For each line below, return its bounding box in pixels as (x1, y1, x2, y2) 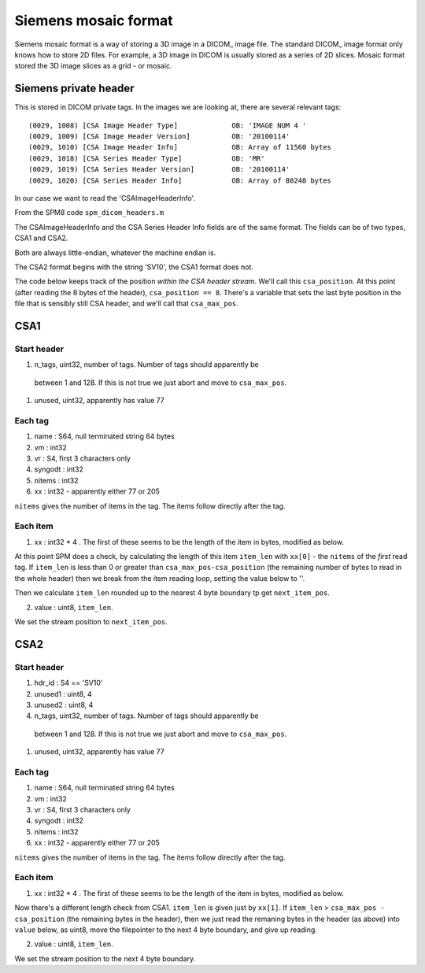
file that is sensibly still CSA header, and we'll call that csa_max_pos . (14, 299, 239, 309)
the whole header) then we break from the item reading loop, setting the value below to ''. (14, 573, 305, 583)
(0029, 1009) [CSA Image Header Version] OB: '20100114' (28, 132, 290, 141)
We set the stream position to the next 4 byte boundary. (14, 953, 196, 964)
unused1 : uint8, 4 (34, 689, 92, 698)
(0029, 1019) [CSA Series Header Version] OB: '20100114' (28, 165, 290, 174)
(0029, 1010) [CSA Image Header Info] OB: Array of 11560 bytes (28, 142, 332, 152)
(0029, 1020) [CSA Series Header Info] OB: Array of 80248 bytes (28, 176, 332, 185)
